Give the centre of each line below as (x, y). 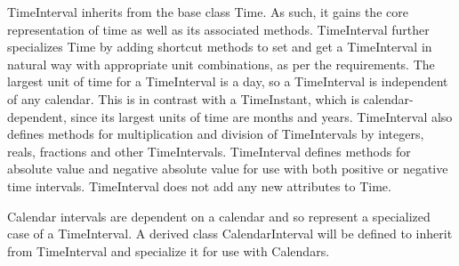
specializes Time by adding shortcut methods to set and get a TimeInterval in (220, 47)
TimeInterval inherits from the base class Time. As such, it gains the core (208, 12)
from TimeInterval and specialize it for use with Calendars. (169, 250)
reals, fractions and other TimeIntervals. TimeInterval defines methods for (209, 151)
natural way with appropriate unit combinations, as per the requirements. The (221, 64)
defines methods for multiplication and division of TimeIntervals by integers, (216, 134)
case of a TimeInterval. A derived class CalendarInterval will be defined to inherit (230, 234)
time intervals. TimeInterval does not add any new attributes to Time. (199, 185)
